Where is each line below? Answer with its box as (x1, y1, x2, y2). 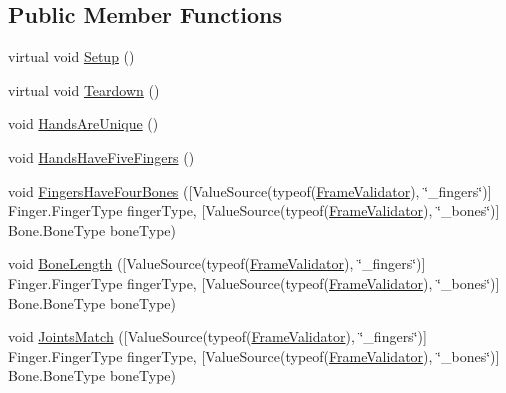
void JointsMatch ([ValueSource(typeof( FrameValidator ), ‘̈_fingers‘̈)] (8, 326, 427, 347)
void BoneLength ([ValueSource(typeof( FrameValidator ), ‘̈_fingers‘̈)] (8, 253, 426, 274)
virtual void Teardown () (8, 79, 160, 100)
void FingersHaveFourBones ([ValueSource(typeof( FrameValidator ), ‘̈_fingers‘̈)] (8, 180, 492, 201)
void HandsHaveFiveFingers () (8, 146, 195, 167)
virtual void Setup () (8, 46, 135, 67)
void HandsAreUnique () (8, 113, 159, 134)
